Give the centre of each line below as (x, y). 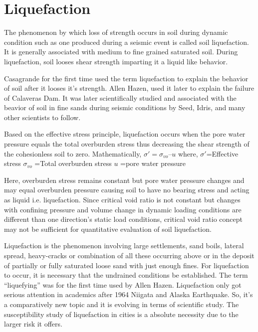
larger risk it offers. (33, 324)
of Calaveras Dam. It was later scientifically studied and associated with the (120, 97)
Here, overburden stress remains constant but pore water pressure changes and (124, 180)
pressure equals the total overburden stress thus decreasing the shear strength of (127, 144)
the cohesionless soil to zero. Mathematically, (73, 153)
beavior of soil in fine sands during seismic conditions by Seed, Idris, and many (125, 107)
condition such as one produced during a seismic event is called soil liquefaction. (127, 42)
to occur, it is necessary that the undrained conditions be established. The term (126, 275)
